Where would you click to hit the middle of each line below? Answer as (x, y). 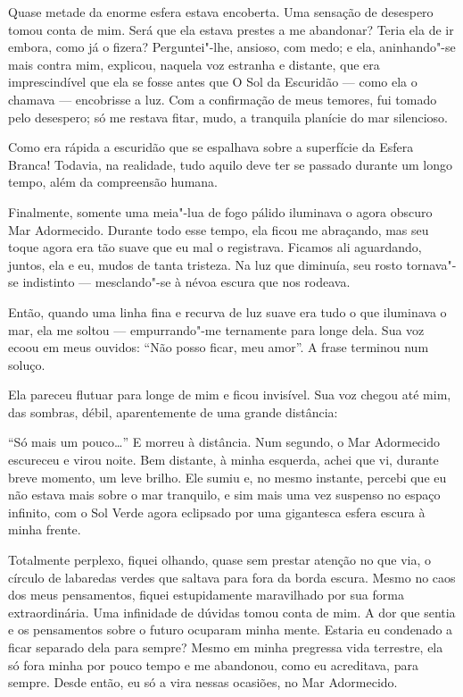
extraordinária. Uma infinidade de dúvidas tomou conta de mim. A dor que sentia (232, 612)
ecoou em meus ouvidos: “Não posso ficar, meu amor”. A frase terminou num (219, 347)
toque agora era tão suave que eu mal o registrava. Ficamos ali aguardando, (215, 247)
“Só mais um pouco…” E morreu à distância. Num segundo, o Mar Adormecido (224, 442)
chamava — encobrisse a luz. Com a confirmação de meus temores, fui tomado (223, 99)
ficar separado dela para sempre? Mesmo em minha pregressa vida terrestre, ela (226, 647)
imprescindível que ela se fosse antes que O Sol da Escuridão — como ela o (213, 82)
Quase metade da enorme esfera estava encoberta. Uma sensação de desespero (221, 12)
